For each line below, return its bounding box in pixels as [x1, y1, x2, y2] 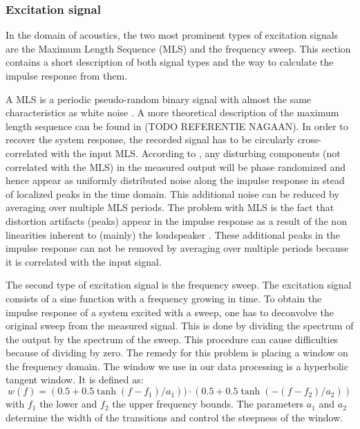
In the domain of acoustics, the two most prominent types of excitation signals [6, 28, 339, 42]
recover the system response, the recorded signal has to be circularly [6, 132, 294, 147]
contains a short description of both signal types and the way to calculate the [6, 55, 334, 69]
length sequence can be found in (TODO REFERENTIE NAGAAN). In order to [6, 118, 348, 133]
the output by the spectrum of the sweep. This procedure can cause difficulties [6, 331, 339, 346]
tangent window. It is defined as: [6, 372, 144, 387]
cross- [297, 132, 322, 147]
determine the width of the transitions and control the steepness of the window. [6, 410, 343, 424]
